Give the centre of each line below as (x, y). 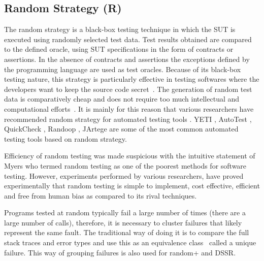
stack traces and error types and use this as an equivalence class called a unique (130, 242)
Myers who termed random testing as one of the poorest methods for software (125, 165)
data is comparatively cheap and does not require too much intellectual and (122, 99)
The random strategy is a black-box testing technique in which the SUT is (120, 29)
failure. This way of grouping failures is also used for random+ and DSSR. (120, 252)
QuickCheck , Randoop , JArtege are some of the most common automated (121, 129)
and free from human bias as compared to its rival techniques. (101, 195)
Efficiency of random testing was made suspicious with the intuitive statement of (130, 156)
